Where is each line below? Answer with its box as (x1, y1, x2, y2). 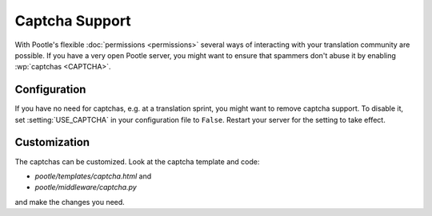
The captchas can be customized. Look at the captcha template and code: (14, 156, 260, 167)
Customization (14, 135, 90, 149)
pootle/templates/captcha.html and (34, 171, 152, 181)
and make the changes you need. (14, 197, 126, 206)
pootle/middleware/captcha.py (34, 183, 138, 192)
